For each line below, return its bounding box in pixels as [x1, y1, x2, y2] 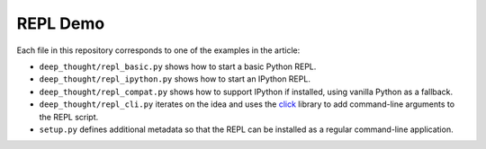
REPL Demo [16, 13, 105, 33]
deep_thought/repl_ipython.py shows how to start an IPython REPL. [39, 74, 310, 84]
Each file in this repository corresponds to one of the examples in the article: [16, 45, 301, 56]
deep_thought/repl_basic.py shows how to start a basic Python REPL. [39, 61, 317, 72]
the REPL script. [39, 111, 99, 122]
